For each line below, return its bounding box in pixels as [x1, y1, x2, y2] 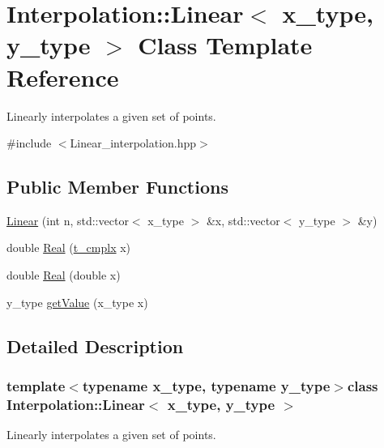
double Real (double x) [6, 267, 121, 284]
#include [6, 134, 52, 151]
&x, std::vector [206, 211, 280, 228]
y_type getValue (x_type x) [6, 293, 148, 310]
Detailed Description [6, 333, 184, 358]
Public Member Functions [6, 174, 228, 199]
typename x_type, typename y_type [82, 375, 331, 395]
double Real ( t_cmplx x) [6, 239, 131, 256]
